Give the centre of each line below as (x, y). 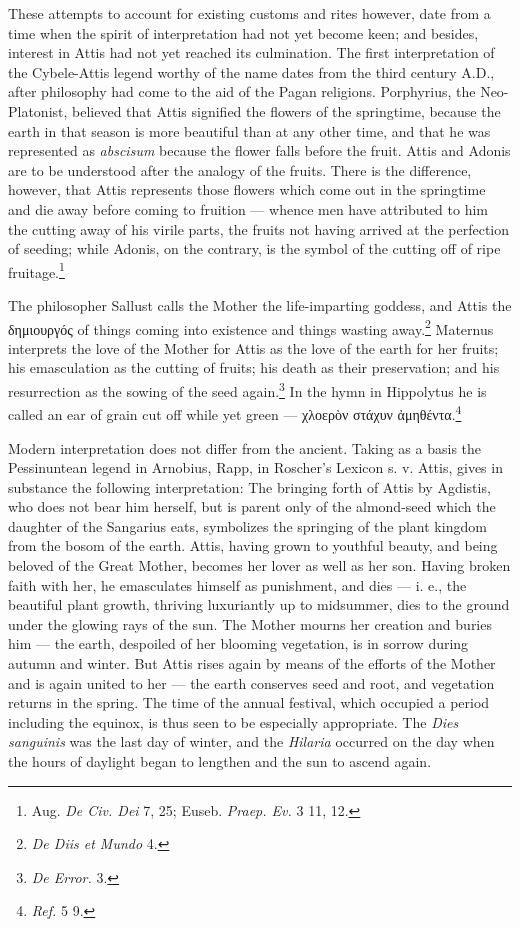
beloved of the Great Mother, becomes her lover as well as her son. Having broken (259, 565)
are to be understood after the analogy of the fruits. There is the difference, (240, 169)
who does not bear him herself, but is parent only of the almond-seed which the (252, 506)
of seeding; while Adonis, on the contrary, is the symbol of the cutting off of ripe (254, 248)
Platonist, (38, 110)
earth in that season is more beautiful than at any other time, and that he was (249, 130)
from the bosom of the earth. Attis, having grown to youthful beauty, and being (253, 545)
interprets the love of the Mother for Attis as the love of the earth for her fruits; (253, 347)
